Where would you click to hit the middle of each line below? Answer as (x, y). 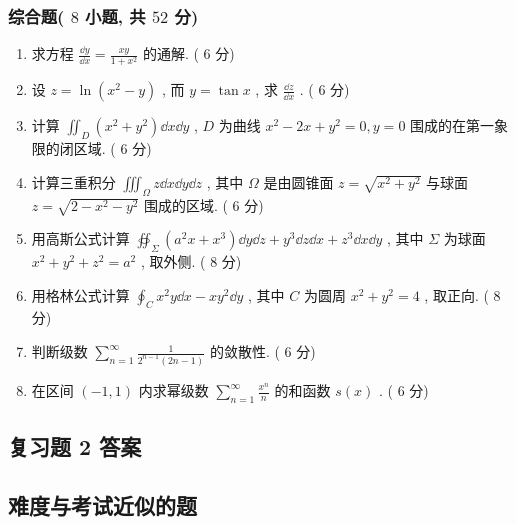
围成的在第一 (452, 125)
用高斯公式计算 (80, 238)
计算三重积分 (73, 181)
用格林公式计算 (80, 294)
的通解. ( (170, 53)
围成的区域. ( (185, 204)
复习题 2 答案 (75, 446)
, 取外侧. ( (173, 261)
